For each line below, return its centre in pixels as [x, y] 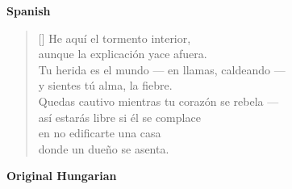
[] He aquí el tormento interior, [115, 38]
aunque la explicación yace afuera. [123, 54]
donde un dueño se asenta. [104, 148]
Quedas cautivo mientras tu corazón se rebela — [159, 101]
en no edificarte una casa [100, 133]
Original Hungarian [62, 176]
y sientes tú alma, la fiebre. [105, 85]
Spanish [29, 10]
